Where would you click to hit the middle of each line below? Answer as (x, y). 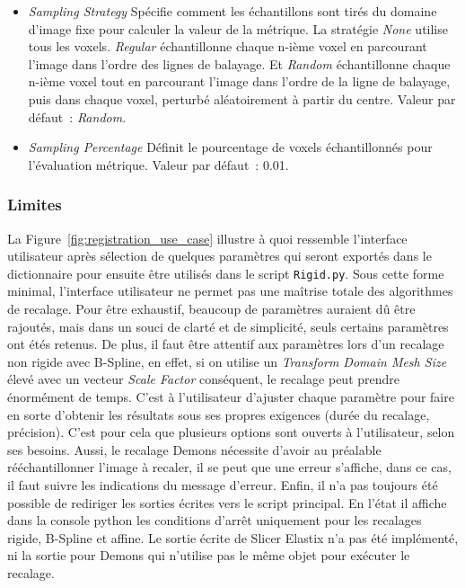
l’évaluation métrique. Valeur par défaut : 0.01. (158, 164)
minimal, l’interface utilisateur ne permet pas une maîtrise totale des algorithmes (230, 291)
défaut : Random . (77, 116)
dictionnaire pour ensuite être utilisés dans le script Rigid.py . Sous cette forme (226, 273)
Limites (35, 205)
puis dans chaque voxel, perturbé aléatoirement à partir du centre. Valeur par (242, 98)
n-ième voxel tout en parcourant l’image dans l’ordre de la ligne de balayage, (239, 81)
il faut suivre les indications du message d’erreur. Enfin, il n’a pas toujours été (223, 484)
